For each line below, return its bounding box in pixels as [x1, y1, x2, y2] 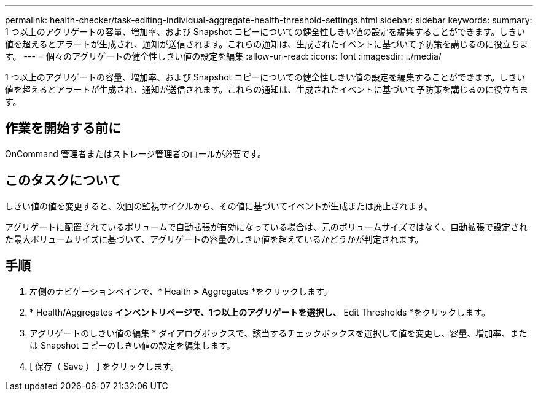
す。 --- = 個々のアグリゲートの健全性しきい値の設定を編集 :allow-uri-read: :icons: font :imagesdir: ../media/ [5, 51, 442, 61]
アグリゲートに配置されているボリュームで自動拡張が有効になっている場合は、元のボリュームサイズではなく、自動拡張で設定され [5, 221, 528, 232]
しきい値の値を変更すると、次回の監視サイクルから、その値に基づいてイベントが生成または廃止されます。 [5, 200, 433, 211]
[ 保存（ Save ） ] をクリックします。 [29, 360, 179, 371]
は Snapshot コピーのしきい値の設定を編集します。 [29, 340, 235, 351]
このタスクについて [5, 173, 121, 188]
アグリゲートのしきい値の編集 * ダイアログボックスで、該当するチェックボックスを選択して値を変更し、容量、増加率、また [29, 327, 528, 338]
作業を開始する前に [5, 120, 121, 136]
